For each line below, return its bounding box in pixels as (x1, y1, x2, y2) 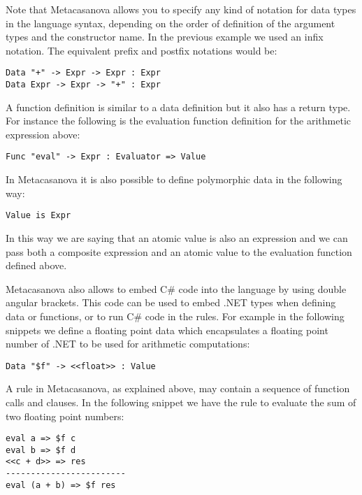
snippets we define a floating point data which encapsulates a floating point (6, 322, 328, 337)
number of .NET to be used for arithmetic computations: (6, 336, 250, 351)
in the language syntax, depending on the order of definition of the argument (6, 15, 335, 30)
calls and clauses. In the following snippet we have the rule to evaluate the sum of (6, 394, 356, 409)
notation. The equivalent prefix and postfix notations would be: (6, 43, 277, 57)
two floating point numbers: (6, 408, 124, 423)
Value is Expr (6, 210, 71, 221)
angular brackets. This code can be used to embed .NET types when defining (6, 295, 336, 310)
